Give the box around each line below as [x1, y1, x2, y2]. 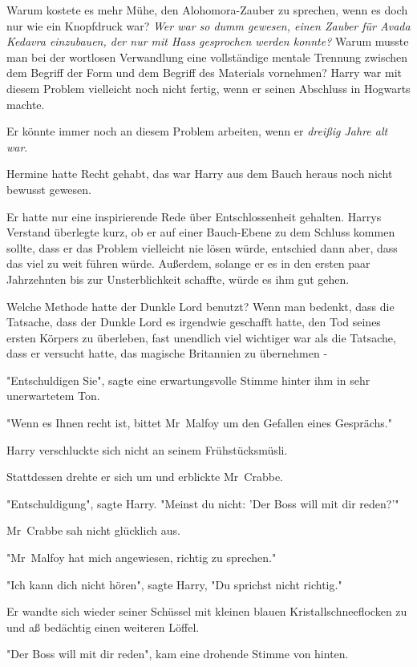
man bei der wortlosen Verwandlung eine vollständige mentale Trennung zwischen [6, 48, 408, 65]
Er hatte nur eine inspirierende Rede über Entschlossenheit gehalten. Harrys [6, 208, 382, 224]
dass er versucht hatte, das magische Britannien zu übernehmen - [6, 345, 328, 362]
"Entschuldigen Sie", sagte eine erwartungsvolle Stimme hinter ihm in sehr [6, 371, 370, 388]
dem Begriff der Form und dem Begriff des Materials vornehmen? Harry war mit [6, 64, 402, 81]
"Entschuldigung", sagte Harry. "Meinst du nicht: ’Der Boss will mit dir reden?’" [6, 495, 399, 511]
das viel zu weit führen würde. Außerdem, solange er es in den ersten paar [6, 255, 370, 272]
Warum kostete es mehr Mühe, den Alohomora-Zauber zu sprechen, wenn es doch [6, 2, 408, 18]
